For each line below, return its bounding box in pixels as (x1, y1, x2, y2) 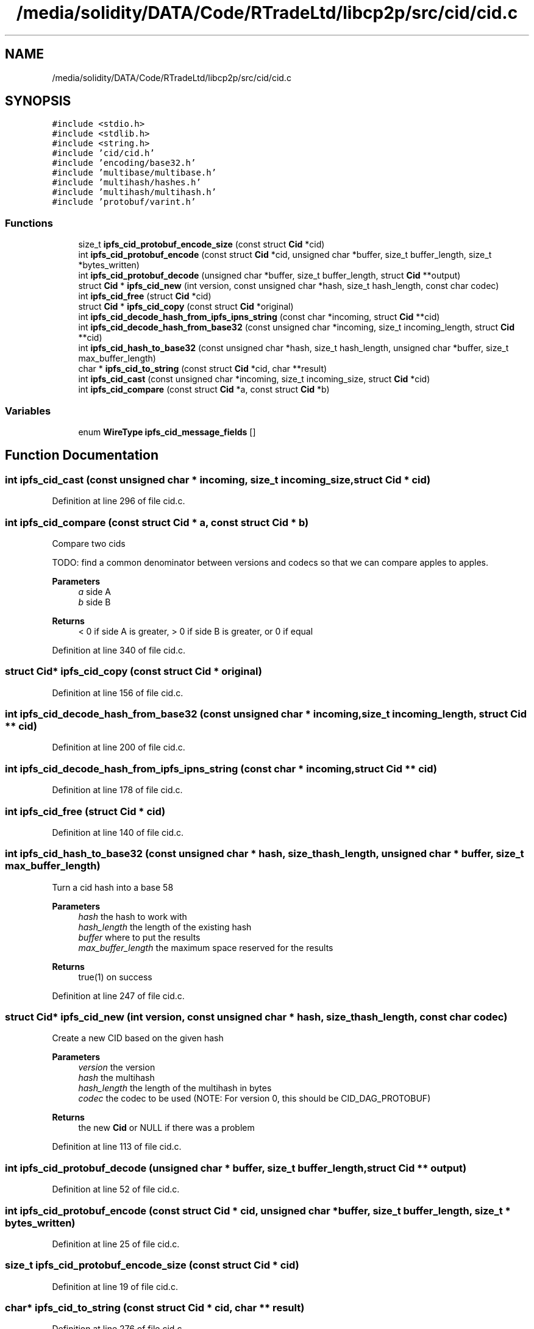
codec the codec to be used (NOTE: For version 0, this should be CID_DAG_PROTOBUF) (78, 1093, 431, 1104)
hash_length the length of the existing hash (78, 921, 252, 932)
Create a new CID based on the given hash (52, 1033, 224, 1044)
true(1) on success (78, 971, 152, 982)
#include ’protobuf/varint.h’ (52, 197, 196, 207)
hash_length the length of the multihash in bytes (78, 1083, 272, 1094)
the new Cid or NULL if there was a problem (78, 1122, 255, 1133)
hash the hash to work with (78, 911, 187, 922)
